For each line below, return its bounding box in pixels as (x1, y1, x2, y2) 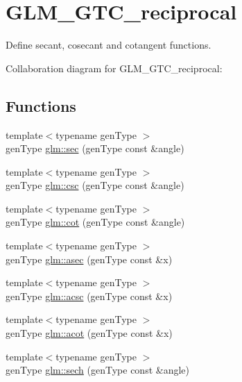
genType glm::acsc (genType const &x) (6, 288, 173, 303)
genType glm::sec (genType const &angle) (6, 141, 184, 156)
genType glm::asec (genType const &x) (6, 251, 173, 266)
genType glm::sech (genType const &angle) (6, 363, 189, 377)
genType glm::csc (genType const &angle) (6, 178, 184, 192)
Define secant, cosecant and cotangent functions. (6, 38, 211, 52)
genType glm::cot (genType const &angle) (6, 215, 185, 229)
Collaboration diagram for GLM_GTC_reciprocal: (6, 60, 223, 75)
